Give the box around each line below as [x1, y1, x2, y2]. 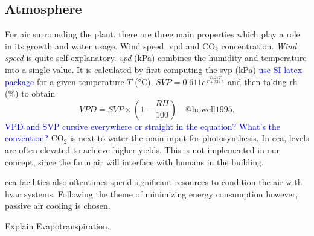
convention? [5, 132, 48, 144]
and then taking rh [227, 75, 298, 88]
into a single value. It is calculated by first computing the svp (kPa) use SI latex [5, 63, 303, 75]
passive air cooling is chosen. [5, 199, 111, 212]
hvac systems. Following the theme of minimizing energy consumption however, [5, 187, 298, 200]
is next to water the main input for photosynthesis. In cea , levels [69, 132, 309, 144]
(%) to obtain [5, 87, 56, 100]
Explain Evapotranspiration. [5, 219, 110, 232]
